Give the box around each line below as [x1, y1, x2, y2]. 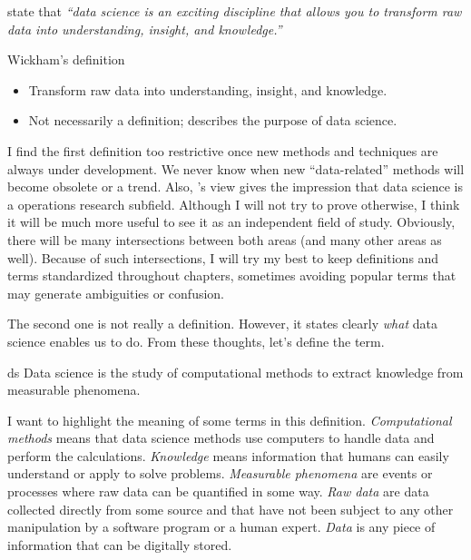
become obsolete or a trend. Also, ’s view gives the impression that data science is [7, 177, 463, 196]
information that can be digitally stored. [7, 535, 232, 554]
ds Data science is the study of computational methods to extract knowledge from [7, 362, 464, 381]
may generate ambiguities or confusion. [7, 283, 225, 302]
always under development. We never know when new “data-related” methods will [7, 159, 465, 178]
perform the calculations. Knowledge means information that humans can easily [7, 446, 449, 465]
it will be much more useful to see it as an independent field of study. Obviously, [7, 212, 456, 231]
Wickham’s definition [7, 50, 125, 69]
